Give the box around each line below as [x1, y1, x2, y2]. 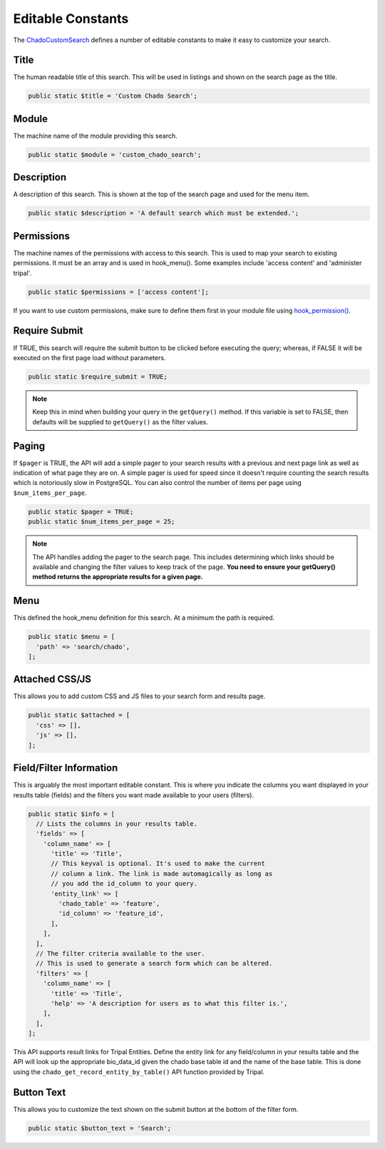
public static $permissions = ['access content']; [28, 287, 210, 296]
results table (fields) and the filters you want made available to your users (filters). [13, 790, 255, 799]
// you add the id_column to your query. [51, 879, 197, 888]
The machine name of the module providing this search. [13, 131, 178, 140]
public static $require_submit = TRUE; [28, 372, 168, 381]
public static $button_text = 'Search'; [28, 1124, 171, 1132]
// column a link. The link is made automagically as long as [51, 869, 273, 877]
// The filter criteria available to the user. [36, 949, 205, 957]
